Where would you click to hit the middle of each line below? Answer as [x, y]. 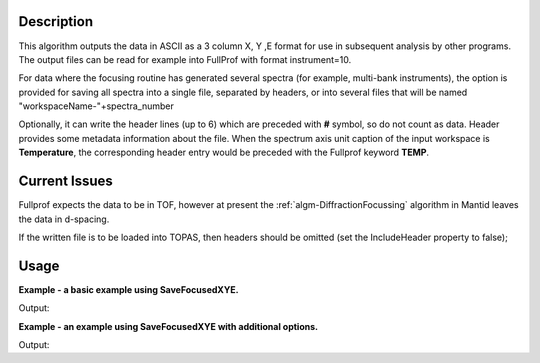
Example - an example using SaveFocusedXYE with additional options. [168, 326]
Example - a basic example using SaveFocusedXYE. [128, 289]
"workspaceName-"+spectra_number [96, 106]
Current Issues [66, 181]
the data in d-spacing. [64, 219]
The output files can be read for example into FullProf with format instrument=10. [185, 59]
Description [56, 21]
